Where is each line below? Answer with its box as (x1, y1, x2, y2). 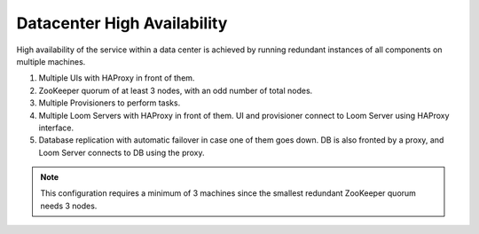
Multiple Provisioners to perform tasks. (38, 97, 181, 108)
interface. (38, 122, 75, 133)
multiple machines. (16, 56, 86, 66)
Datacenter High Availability (16, 13, 228, 33)
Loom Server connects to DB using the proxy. (38, 147, 205, 158)
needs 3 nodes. (40, 200, 98, 211)
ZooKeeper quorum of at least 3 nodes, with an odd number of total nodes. (38, 85, 313, 96)
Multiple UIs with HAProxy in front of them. (38, 73, 195, 83)
